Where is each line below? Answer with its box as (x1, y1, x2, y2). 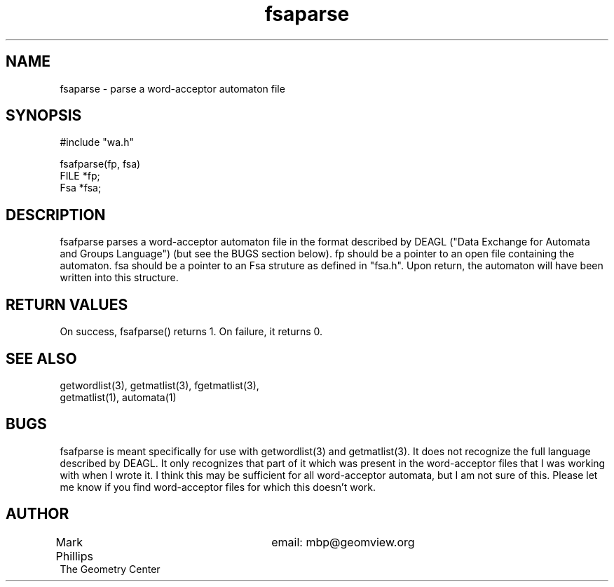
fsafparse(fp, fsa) (60, 158, 141, 170)
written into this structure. (60, 271, 179, 284)
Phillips (55, 548, 93, 563)
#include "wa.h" (60, 136, 134, 149)
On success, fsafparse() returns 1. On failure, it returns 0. (60, 325, 323, 338)
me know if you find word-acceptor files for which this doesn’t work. (60, 480, 376, 493)
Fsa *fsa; (60, 182, 102, 194)
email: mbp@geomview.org (271, 534, 415, 549)
